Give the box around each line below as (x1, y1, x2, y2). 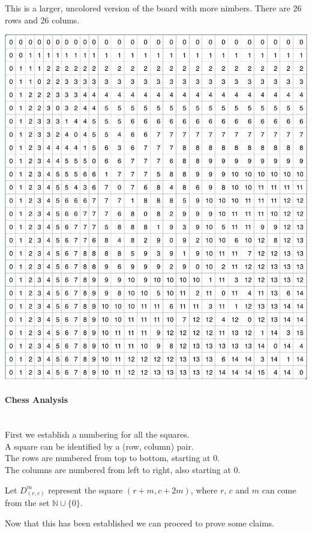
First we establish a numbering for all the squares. (5, 428, 190, 441)
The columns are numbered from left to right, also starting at (5, 463, 231, 475)
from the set (5, 496, 50, 509)
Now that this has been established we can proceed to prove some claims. (5, 516, 275, 529)
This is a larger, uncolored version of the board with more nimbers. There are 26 (5, 2, 302, 14)
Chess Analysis (5, 393, 68, 406)
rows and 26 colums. (5, 13, 80, 26)
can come (262, 483, 296, 496)
